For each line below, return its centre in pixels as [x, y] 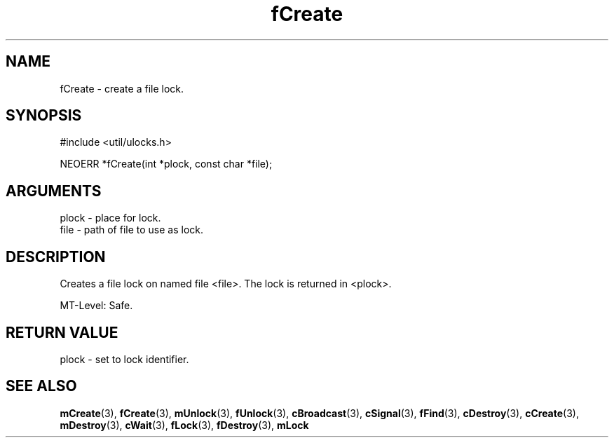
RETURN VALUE [62, 332]
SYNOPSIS [44, 116]
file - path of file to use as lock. [132, 230]
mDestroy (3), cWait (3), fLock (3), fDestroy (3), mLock [184, 425]
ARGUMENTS [54, 191]
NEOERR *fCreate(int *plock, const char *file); [166, 164]
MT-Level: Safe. [96, 306]
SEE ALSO [41, 386]
